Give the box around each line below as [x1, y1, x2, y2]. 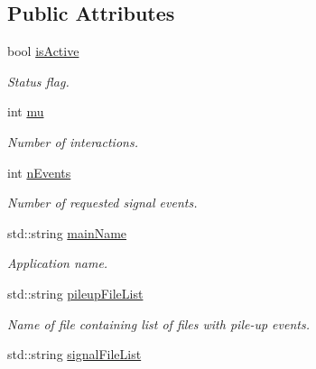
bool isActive [7, 42, 79, 60]
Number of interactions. [7, 132, 138, 151]
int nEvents [7, 162, 71, 181]
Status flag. [7, 71, 70, 90]
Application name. [7, 254, 108, 272]
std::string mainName [7, 223, 127, 242]
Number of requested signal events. [7, 193, 198, 212]
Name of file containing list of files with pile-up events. [7, 314, 310, 333]
